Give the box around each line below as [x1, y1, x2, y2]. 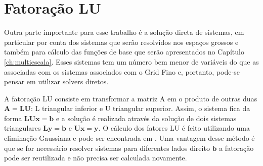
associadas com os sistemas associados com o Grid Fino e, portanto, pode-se [4, 66, 240, 77]
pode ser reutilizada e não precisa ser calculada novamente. [4, 152, 187, 163]
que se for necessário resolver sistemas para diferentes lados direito [4, 142, 210, 153]
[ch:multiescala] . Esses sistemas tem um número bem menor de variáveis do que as [4, 56, 259, 67]
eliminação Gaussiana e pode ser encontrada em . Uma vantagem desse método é [4, 133, 255, 143]
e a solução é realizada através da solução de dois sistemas [56, 113, 237, 123]
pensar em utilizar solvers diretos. [4, 76, 109, 87]
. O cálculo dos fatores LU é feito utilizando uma [98, 123, 250, 133]
